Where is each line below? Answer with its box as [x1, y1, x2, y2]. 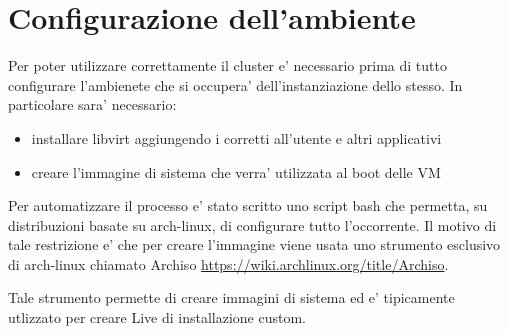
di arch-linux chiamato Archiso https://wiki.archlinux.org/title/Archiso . [8, 253, 449, 274]
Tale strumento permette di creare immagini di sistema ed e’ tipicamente [8, 287, 455, 308]
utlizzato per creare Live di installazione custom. [8, 307, 306, 328]
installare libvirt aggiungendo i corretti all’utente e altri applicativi [31, 127, 442, 148]
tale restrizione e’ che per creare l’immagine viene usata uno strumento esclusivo [8, 234, 501, 255]
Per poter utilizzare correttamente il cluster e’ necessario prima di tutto [8, 55, 447, 76]
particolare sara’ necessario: [8, 94, 177, 115]
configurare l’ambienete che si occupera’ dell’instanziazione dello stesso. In [8, 74, 463, 95]
